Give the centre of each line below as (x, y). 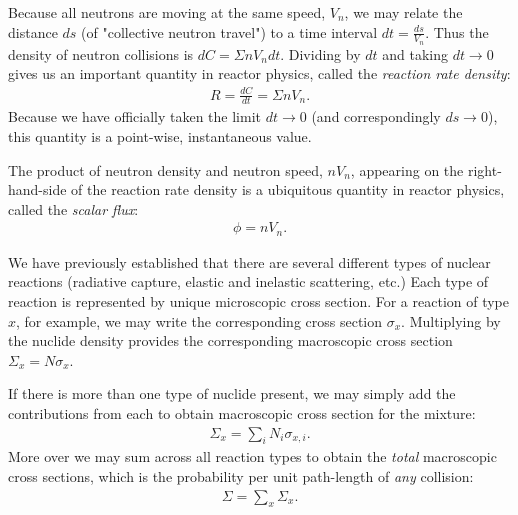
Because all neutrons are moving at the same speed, (167, 12)
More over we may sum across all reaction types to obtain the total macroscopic (252, 456)
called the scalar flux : (73, 208)
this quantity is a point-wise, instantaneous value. (160, 135)
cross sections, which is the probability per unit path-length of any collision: (241, 476)
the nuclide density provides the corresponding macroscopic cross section (230, 340)
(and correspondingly (376, 116)
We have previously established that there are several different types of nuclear (249, 261)
